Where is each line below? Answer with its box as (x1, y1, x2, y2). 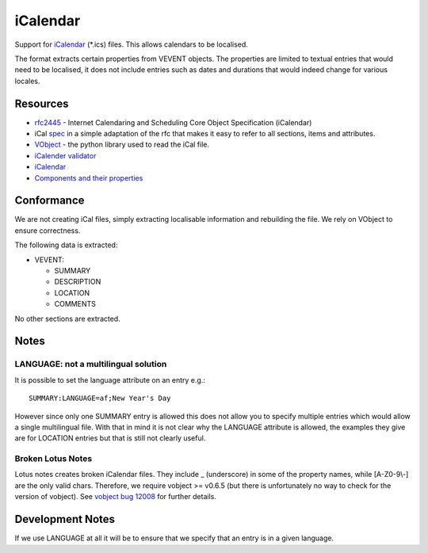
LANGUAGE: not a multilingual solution (14, 359, 167, 370)
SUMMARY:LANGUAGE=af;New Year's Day (29, 394, 171, 403)
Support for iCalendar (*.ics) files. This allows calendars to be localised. (14, 40, 249, 49)
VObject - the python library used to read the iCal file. (34, 139, 210, 150)
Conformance (14, 194, 85, 208)
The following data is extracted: (14, 240, 118, 250)
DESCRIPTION (54, 277, 101, 287)
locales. (14, 76, 40, 86)
